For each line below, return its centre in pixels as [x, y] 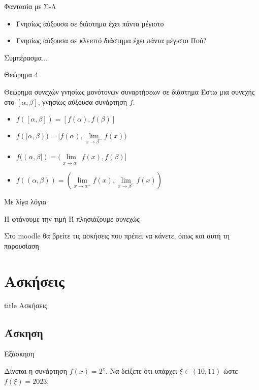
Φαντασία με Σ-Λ [30, 6]
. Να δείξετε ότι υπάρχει [141, 371]
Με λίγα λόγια [25, 202]
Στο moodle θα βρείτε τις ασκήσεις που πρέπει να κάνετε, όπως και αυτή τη [117, 236]
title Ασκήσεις [26, 305]
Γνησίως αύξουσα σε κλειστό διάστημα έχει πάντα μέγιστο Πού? [111, 40]
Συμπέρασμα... [26, 57]
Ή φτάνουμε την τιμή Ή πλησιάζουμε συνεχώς [72, 218]
